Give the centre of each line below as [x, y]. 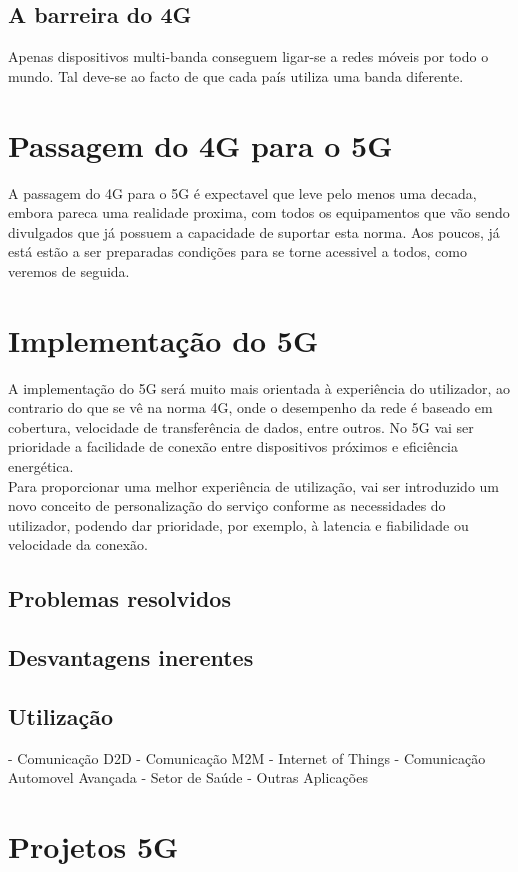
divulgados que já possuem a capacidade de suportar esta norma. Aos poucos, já [254, 231]
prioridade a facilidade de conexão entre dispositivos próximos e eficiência [233, 446]
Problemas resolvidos [119, 598]
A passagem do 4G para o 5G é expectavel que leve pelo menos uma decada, [242, 192]
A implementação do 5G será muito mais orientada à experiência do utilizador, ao [259, 387]
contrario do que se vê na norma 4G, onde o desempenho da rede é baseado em [250, 407]
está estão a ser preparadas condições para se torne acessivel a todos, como [237, 251]
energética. [41, 465]
